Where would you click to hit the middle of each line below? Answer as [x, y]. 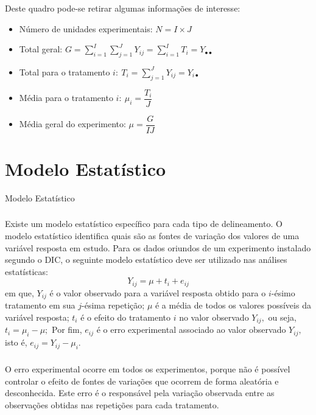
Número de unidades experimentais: [86, 28]
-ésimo [283, 292]
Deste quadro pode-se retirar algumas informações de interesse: [123, 8]
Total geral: [41, 49]
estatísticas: [26, 271]
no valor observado [214, 317]
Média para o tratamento [66, 98]
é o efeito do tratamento [125, 317]
